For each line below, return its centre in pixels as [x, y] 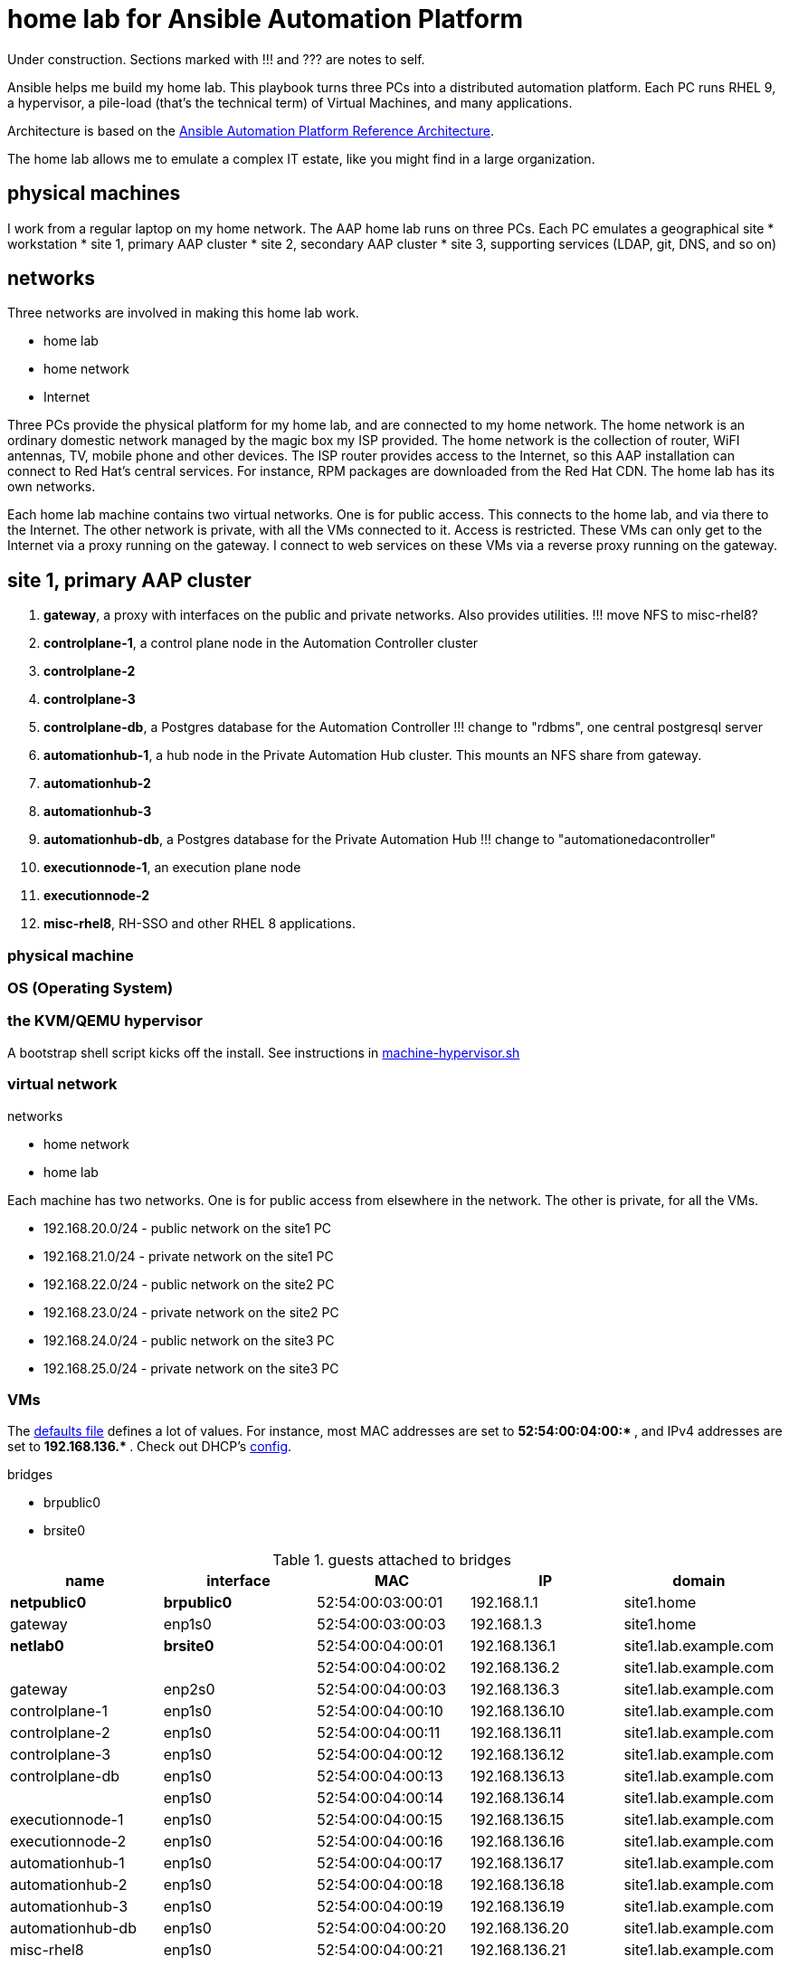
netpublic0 [48, 1603]
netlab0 [37, 1646]
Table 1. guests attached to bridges [392, 1560]
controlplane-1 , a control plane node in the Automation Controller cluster [261, 643]
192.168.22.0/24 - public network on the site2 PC [189, 1284]
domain [699, 1581]
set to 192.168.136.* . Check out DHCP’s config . [150, 1447]
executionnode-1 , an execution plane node [172, 868]
